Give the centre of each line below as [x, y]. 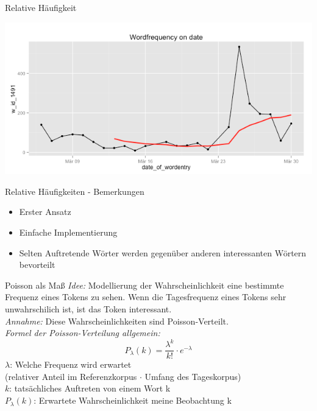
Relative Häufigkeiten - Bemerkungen [75, 191]
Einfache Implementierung [68, 232]
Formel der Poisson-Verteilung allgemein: [83, 333]
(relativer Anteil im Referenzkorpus [71, 376]
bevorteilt [37, 265]
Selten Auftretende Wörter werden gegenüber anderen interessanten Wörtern [163, 252]
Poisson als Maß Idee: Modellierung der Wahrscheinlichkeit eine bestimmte [144, 285]
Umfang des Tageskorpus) [193, 376]
